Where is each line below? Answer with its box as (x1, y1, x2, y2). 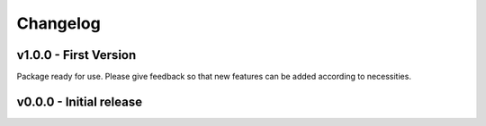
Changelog (16, 13, 101, 33)
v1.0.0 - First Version (16, 47, 137, 63)
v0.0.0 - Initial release (16, 94, 143, 109)
